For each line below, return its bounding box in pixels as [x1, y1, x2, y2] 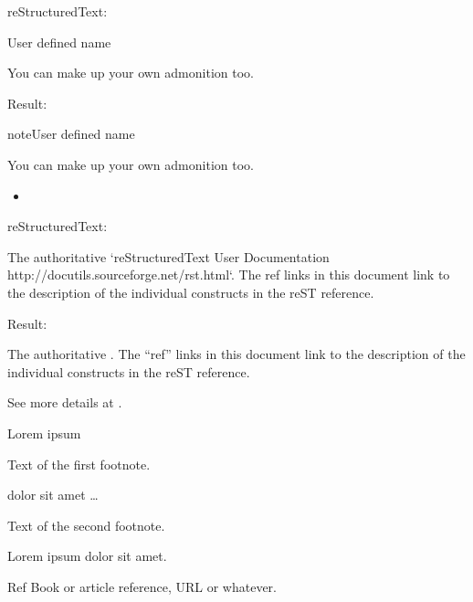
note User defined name [7, 124, 135, 143]
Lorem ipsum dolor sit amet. [7, 546, 167, 565]
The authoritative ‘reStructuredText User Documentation [7, 247, 330, 266]
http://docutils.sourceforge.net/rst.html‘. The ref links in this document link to [7, 265, 450, 284]
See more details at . [7, 393, 122, 412]
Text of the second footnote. [7, 515, 165, 534]
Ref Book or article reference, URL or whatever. [7, 576, 277, 596]
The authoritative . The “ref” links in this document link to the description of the [7, 344, 466, 364]
